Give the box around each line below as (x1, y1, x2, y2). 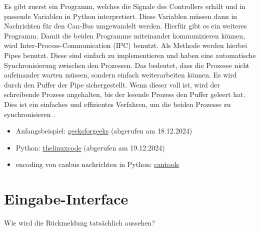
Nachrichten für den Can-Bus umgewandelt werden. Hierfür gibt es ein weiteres (4, 20, 247, 31)
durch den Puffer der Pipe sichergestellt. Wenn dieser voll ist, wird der (4, 79, 220, 89)
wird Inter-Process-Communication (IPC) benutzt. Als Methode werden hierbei (4, 40, 247, 50)
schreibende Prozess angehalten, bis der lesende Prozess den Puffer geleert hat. (4, 89, 245, 99)
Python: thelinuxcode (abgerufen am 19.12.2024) (15, 142, 165, 152)
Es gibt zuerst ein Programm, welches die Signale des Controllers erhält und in (4, 1, 245, 11)
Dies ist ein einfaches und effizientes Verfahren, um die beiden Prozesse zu (4, 98, 231, 109)
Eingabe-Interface (4, 188, 128, 209)
